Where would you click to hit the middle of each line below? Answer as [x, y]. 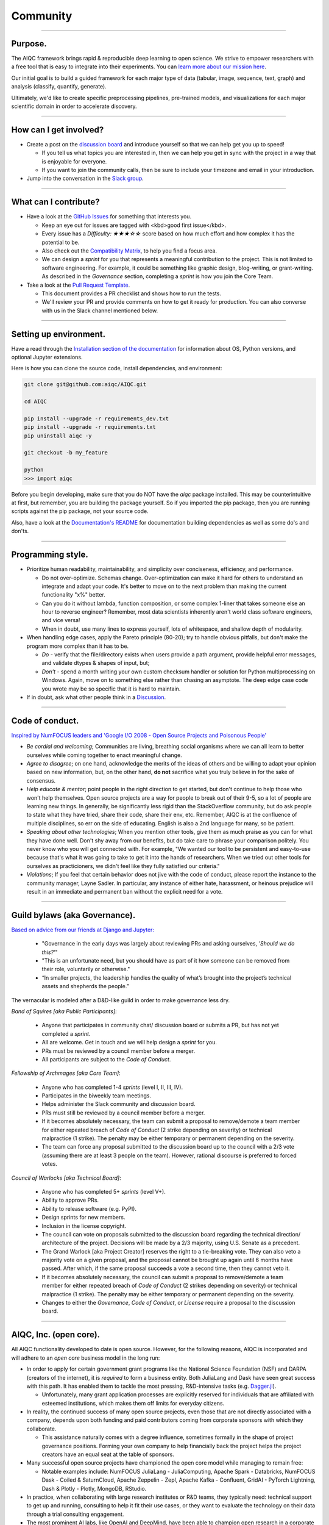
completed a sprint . [66, 1033]
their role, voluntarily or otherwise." [86, 969]
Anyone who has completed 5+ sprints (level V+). [104, 1191]
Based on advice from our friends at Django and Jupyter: [83, 930]
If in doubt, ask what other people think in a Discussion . [96, 697]
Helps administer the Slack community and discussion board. [119, 1104]
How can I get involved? [58, 130]
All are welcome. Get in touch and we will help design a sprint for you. [129, 1042]
